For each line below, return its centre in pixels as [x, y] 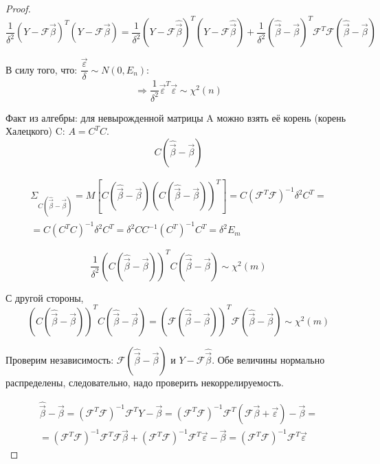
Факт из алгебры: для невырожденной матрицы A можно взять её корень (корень [176, 117]
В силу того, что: [42, 69]
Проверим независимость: [60, 359]
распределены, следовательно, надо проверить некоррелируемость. [145, 382]
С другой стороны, [45, 297]
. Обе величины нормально [268, 359]
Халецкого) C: [35, 131]
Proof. [18, 8]
